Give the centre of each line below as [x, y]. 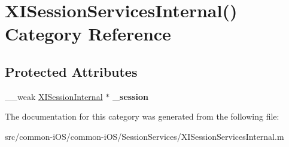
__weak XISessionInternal [54, 96]
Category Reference [88, 34]
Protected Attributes [71, 71]
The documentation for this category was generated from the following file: [142, 116]
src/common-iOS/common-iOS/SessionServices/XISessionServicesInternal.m [144, 136]
